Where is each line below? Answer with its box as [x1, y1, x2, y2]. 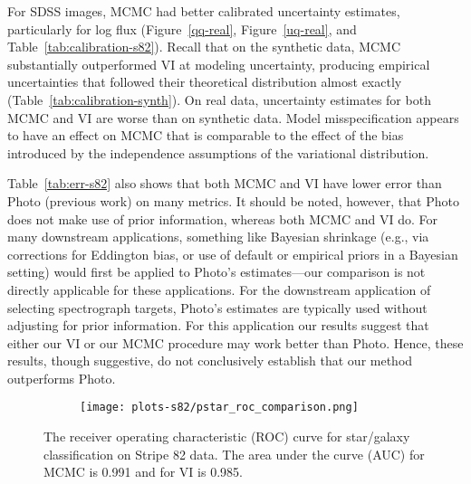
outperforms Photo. [7, 368, 116, 387]
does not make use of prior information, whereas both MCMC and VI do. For [7, 209, 438, 228]
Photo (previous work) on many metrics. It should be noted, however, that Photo [7, 191, 459, 210]
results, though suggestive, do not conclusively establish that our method [7, 351, 413, 370]
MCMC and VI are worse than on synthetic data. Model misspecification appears [7, 108, 459, 127]
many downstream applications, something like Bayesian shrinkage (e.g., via [7, 227, 429, 246]
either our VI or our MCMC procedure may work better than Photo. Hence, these [7, 333, 464, 352]
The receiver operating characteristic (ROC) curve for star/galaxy [43, 427, 410, 446]
